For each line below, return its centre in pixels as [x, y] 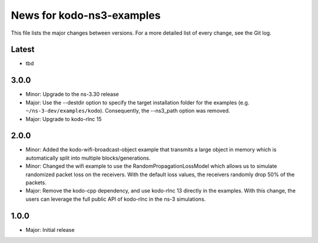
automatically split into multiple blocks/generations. [88, 158]
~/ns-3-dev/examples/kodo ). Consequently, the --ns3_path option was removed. [128, 111]
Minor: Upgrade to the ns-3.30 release [72, 95]
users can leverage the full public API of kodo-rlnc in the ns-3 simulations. [116, 199]
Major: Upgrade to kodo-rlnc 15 [64, 119]
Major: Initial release [50, 230]
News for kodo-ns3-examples [86, 15]
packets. [36, 183]
